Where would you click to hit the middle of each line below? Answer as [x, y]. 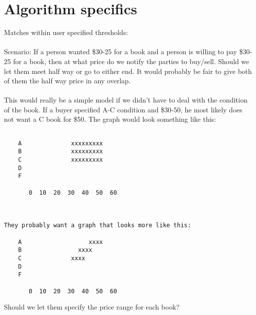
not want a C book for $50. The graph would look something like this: [110, 119]
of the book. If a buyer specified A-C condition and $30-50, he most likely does [123, 109]
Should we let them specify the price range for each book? [92, 307]
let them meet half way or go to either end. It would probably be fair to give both [128, 71]
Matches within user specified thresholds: [66, 32]
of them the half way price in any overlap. [67, 81]
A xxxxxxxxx [60, 143]
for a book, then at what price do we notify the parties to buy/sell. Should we [131, 61]
